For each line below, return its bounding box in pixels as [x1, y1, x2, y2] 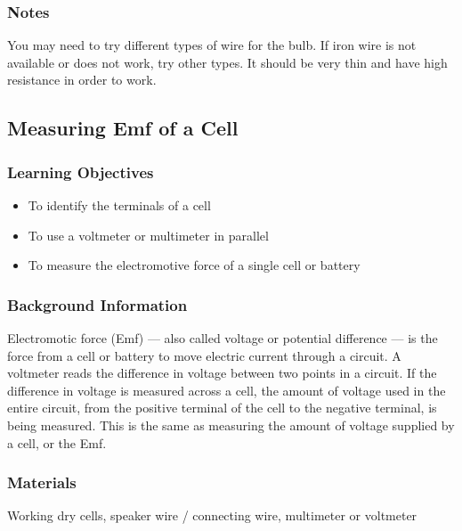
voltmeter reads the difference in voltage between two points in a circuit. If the [7, 364, 437, 382]
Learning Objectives [7, 160, 154, 183]
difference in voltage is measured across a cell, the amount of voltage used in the [7, 380, 446, 399]
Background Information [7, 293, 188, 315]
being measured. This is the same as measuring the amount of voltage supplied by [7, 415, 455, 434]
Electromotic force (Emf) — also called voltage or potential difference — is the [7, 329, 438, 347]
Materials [7, 471, 77, 494]
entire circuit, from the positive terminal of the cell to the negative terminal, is [7, 398, 437, 417]
